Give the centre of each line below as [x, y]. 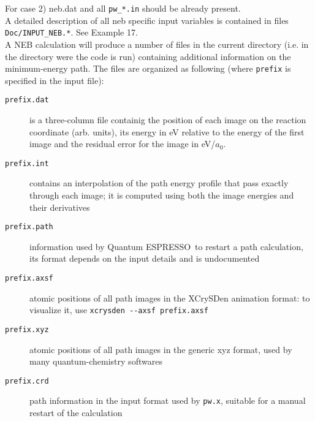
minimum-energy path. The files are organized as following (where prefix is [148, 68]
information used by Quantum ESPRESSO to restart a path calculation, [166, 246]
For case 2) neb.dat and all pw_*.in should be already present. [123, 8]
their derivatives [60, 207]
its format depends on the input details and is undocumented [145, 258]
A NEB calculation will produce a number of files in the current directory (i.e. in [157, 44]
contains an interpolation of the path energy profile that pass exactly [159, 183]
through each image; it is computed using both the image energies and [162, 195]
